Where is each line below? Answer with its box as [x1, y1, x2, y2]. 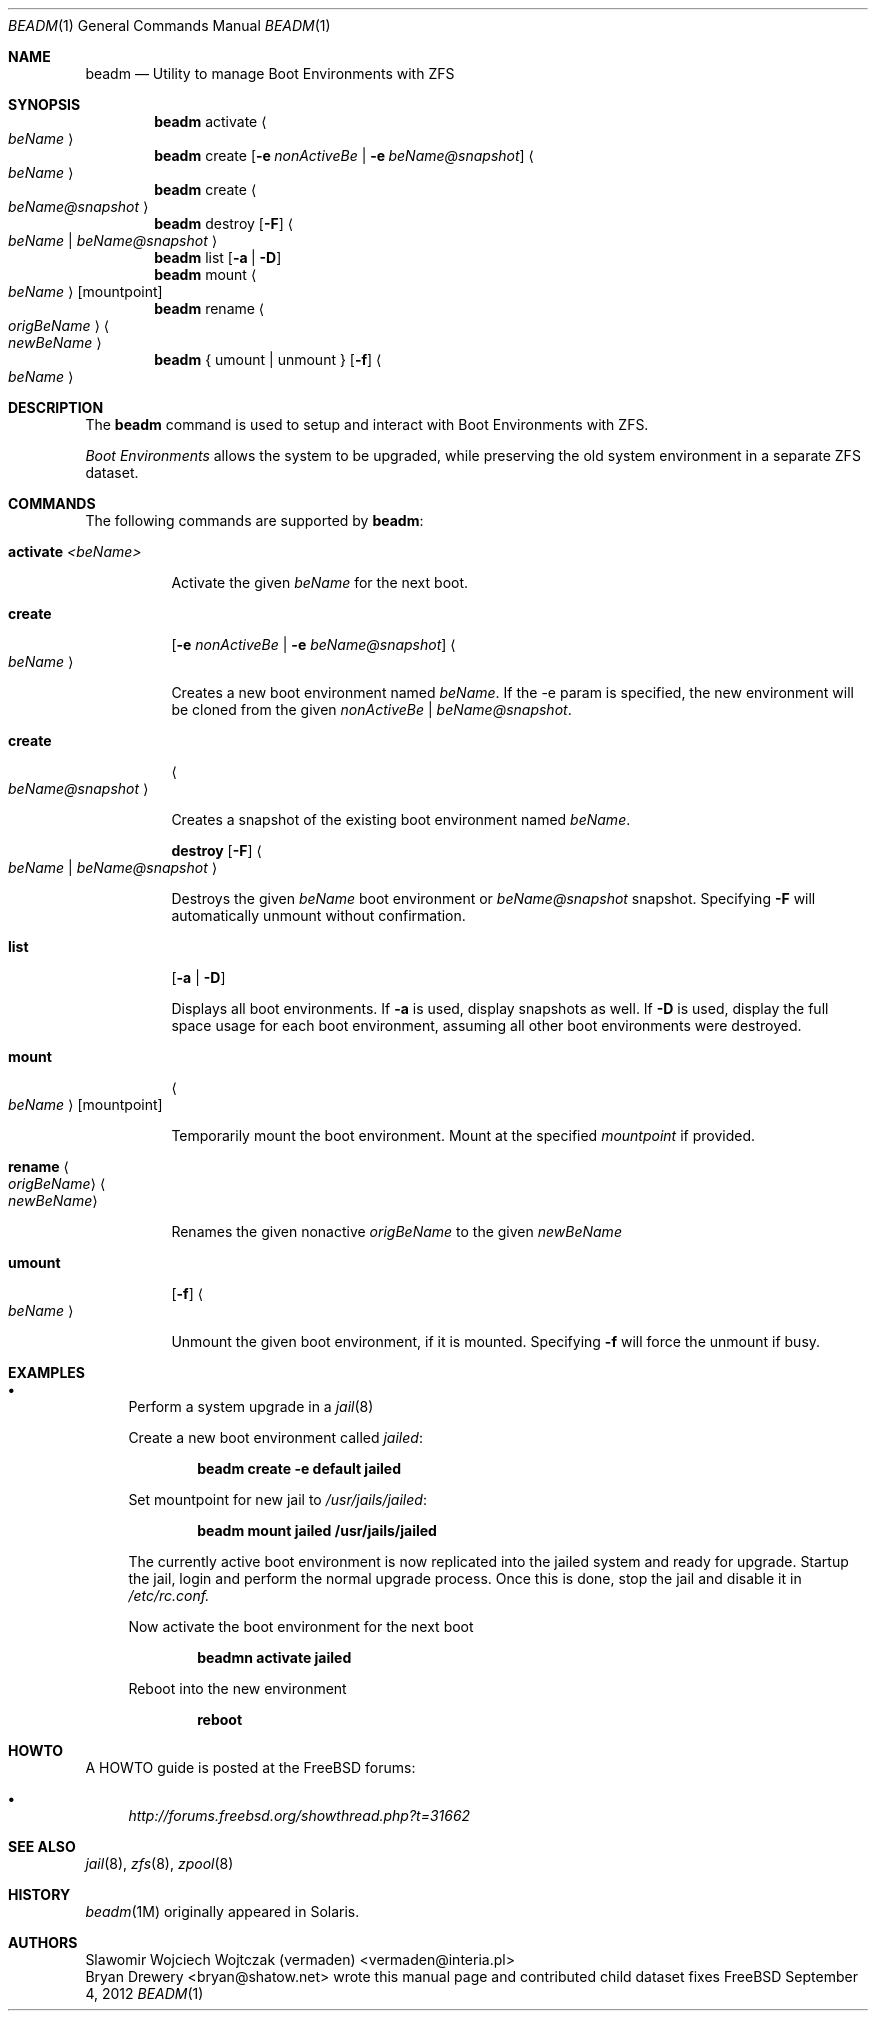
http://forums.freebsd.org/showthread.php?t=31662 [128, 1807, 471, 1824]
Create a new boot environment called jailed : [128, 1429, 423, 1446]
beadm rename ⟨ [154, 300, 265, 317]
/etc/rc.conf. [128, 1587, 210, 1604]
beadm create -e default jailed [197, 1460, 402, 1477]
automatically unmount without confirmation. [171, 907, 466, 924]
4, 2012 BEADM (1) [85, 1985, 204, 2002]
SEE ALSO [8, 1838, 76, 1855]
